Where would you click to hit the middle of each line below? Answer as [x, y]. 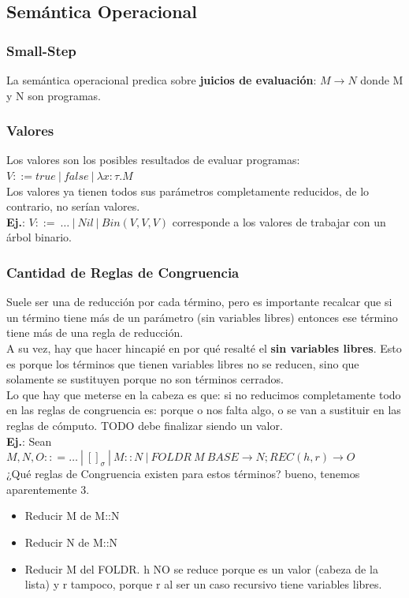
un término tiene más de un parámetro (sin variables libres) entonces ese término [202, 317]
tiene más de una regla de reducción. [95, 333]
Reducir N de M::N [71, 542]
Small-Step [41, 50]
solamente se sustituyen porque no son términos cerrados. [145, 379]
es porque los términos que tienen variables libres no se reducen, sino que [183, 363]
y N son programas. [54, 95]
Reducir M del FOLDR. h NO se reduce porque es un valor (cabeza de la [201, 568]
